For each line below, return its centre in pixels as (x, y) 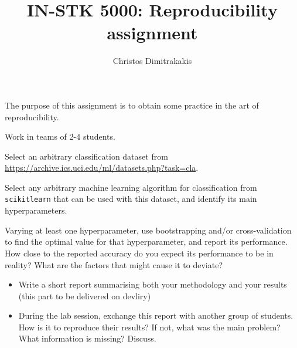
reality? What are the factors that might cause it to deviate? (114, 264)
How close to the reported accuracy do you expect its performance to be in (139, 253)
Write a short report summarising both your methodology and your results (153, 284)
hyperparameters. (36, 210)
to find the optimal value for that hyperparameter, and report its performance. (146, 241)
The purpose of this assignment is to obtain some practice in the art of (132, 105)
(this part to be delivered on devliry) (85, 295)
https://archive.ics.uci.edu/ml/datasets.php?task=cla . (102, 168)
